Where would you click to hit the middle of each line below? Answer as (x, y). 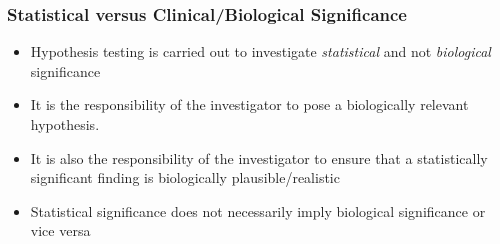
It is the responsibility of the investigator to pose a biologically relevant (249, 104)
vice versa (60, 230)
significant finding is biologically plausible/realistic (185, 177)
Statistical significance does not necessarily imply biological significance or (258, 210)
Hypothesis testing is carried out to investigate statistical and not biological (260, 51)
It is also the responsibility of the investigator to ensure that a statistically (259, 157)
